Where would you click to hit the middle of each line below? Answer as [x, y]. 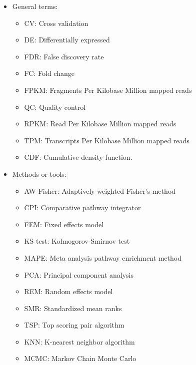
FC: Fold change [49, 73]
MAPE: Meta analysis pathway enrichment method [103, 257]
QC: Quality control [55, 107]
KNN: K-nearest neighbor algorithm [79, 341]
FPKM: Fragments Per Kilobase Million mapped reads [108, 90]
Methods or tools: [39, 174]
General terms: [35, 6]
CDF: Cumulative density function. [78, 157]
